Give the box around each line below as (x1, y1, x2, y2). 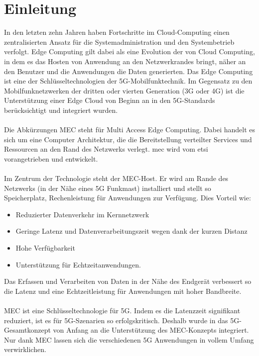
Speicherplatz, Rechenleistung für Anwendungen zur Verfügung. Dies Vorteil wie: (4, 192, 251, 203)
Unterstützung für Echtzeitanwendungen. (15, 259, 141, 269)
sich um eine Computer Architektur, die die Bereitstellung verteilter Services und (4, 134, 252, 144)
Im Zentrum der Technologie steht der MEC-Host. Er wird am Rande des (4, 173, 229, 183)
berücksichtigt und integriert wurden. (4, 104, 118, 115)
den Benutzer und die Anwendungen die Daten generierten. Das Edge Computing (4, 66, 253, 76)
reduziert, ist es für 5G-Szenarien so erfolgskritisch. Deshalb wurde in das (4, 315, 228, 325)
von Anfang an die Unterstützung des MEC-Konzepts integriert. (53, 325, 249, 335)
